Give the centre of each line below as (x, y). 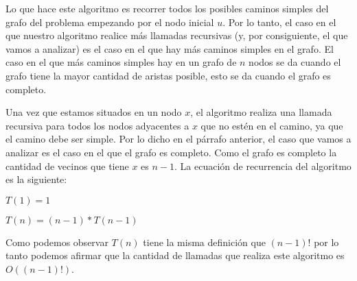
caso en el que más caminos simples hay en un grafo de (121, 62)
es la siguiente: (36, 179)
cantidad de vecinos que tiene (67, 166)
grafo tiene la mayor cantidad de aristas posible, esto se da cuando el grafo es (168, 75)
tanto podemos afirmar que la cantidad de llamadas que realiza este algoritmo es (175, 255)
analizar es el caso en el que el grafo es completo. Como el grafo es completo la (171, 152)
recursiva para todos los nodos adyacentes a (97, 125)
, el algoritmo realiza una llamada (261, 112)
